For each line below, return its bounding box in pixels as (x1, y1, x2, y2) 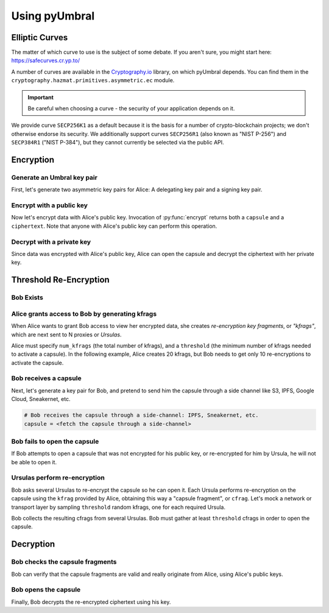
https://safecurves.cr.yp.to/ (11, 57, 80, 64)
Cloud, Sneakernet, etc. (11, 395, 71, 403)
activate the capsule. (11, 359, 64, 366)
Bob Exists (11, 293, 44, 302)
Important (27, 93, 54, 101)
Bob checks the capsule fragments (11, 558, 117, 566)
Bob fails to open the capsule (11, 437, 99, 445)
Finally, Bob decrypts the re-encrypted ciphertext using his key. (11, 598, 171, 606)
